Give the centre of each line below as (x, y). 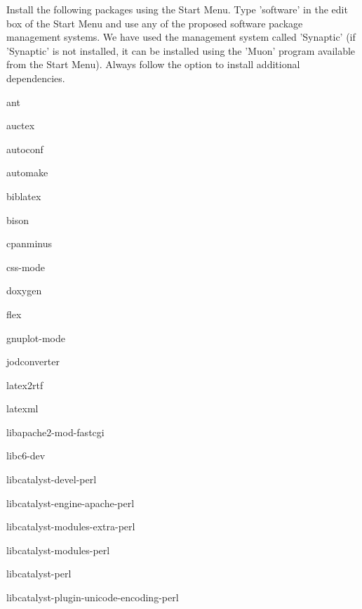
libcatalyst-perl (39, 574)
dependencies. (36, 78)
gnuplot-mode (36, 338)
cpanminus (29, 243)
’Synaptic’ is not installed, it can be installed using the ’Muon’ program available (181, 50)
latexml (22, 408)
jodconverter (33, 361)
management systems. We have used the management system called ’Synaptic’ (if (181, 37)
